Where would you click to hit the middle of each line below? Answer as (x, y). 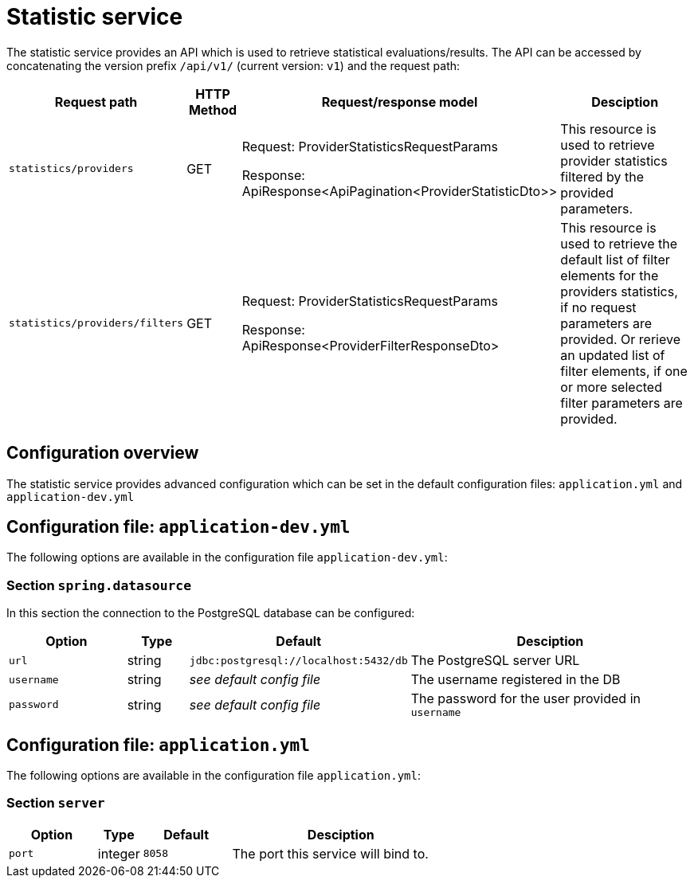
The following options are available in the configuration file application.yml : (214, 776)
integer (119, 853)
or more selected (611, 387)
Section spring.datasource (99, 585)
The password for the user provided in (525, 699)
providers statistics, (619, 291)
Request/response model (400, 102)
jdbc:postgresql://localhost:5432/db (298, 660)
